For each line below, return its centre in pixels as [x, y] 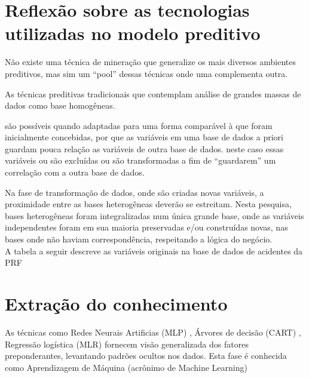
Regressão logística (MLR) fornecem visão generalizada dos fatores [127, 344]
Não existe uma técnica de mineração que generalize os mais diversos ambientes [150, 62]
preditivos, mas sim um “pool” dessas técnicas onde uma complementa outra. [146, 73]
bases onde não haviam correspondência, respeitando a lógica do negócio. [139, 239]
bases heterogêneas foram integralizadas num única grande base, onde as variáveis [154, 215]
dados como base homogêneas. [60, 105]
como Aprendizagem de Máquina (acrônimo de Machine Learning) [126, 367]
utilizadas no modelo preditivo [133, 33]
